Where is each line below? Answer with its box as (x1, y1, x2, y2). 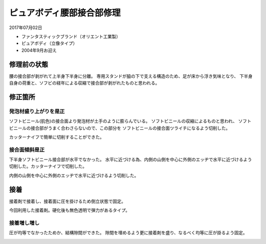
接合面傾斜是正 (9, 146, 45, 153)
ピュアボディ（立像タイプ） (21, 40, 77, 46)
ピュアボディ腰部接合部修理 (9, 7, 121, 18)
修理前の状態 (9, 60, 48, 68)
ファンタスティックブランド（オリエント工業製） (21, 33, 121, 39)
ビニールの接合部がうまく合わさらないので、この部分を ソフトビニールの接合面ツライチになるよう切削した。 (9, 125, 231, 131)
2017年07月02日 (9, 25, 42, 30)
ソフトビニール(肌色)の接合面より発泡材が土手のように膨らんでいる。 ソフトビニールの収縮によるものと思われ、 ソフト (9, 118, 252, 124)
